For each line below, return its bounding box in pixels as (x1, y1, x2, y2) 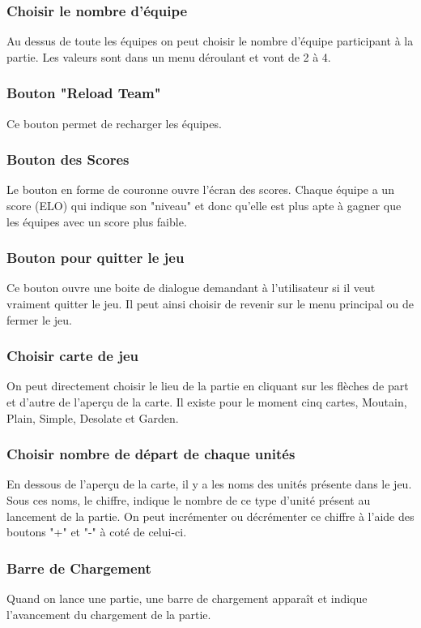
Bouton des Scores (6, 149, 130, 170)
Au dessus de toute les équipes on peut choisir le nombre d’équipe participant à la (6, 32, 414, 49)
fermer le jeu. (6, 311, 72, 328)
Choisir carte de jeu (6, 346, 138, 366)
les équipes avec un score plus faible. (6, 213, 187, 230)
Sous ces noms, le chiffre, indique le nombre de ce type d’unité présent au (6, 492, 371, 509)
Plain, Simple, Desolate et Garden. (6, 409, 179, 426)
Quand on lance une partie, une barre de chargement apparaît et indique (6, 590, 368, 607)
